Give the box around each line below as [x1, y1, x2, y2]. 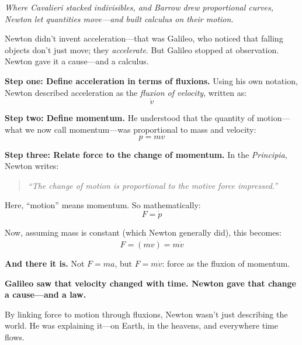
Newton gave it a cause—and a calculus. [5, 55, 149, 67]
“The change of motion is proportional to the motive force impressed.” [27, 179, 278, 191]
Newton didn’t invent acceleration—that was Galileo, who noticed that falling [5, 32, 283, 44]
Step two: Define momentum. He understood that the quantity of [5, 112, 254, 124]
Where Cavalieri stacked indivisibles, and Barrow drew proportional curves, [5, 1, 274, 13]
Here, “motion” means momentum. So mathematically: [5, 199, 201, 211]
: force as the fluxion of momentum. [162, 257, 290, 269]
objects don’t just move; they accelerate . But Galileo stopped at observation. [5, 43, 279, 56]
